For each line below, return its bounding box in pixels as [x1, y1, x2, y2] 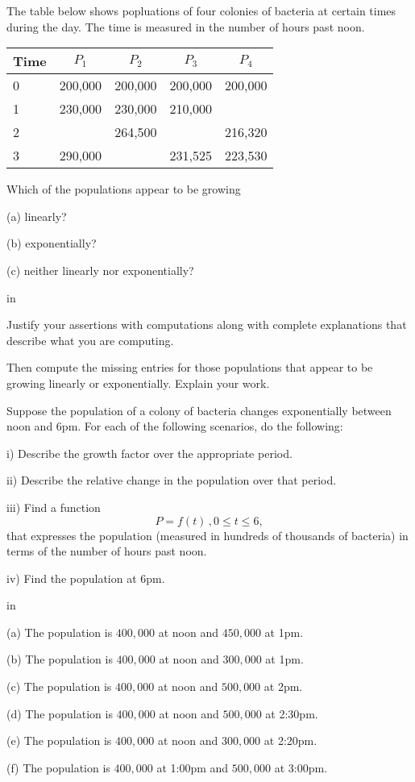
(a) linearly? [6, 207, 67, 224]
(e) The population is [6, 732, 112, 749]
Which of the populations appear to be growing [6, 181, 241, 198]
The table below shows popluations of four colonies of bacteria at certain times [6, 2, 396, 19]
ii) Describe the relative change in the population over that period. [6, 472, 337, 489]
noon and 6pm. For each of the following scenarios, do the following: [6, 418, 343, 435]
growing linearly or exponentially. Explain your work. [6, 374, 270, 391]
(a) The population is [6, 623, 113, 640]
